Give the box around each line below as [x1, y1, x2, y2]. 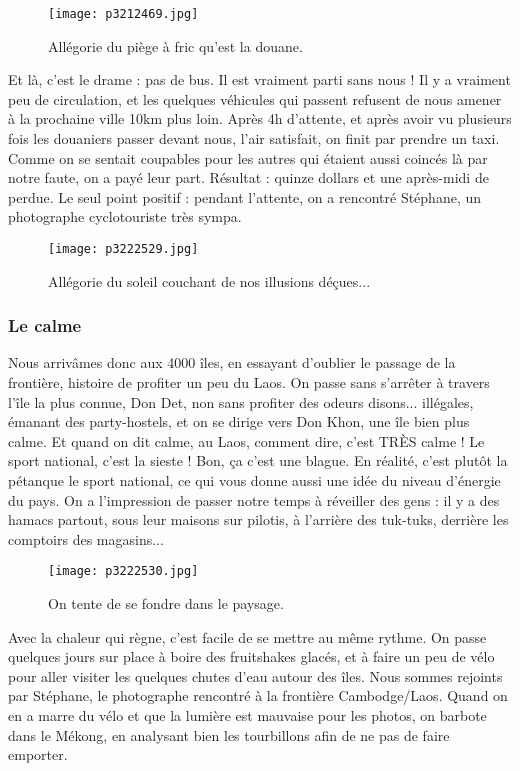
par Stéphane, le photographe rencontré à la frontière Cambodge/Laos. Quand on [8, 685, 508, 706]
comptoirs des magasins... [8, 528, 164, 549]
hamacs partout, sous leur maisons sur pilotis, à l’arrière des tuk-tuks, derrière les [8, 509, 509, 530]
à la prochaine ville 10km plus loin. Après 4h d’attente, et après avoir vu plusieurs [8, 108, 512, 129]
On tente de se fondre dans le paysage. [48, 593, 284, 614]
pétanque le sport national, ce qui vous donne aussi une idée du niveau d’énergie [8, 470, 501, 491]
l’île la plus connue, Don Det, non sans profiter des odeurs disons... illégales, [8, 391, 474, 412]
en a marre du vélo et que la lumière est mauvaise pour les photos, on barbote [8, 705, 487, 726]
